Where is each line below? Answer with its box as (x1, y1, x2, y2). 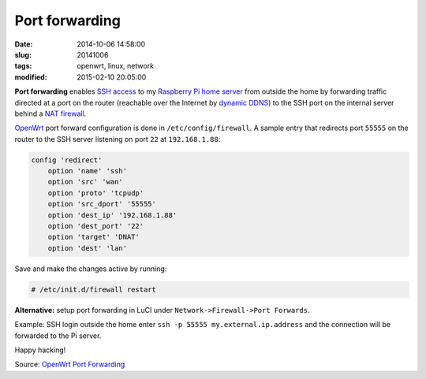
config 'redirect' (31, 155, 103, 165)
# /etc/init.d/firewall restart (31, 284, 157, 294)
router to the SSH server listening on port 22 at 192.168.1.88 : (14, 134, 221, 143)
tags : (14, 61, 32, 71)
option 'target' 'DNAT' (47, 232, 140, 242)
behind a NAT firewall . (14, 109, 87, 118)
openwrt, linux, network (77, 61, 154, 71)
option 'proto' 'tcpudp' (47, 188, 144, 197)
